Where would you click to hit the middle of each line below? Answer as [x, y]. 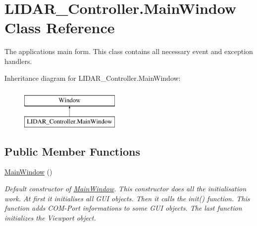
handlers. [18, 61]
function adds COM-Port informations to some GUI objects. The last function [123, 208]
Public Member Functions [72, 151]
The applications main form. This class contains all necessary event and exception [129, 51]
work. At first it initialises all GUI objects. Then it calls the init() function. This [127, 198]
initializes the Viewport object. [50, 217]
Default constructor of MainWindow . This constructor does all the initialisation [126, 189]
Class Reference [60, 28]
